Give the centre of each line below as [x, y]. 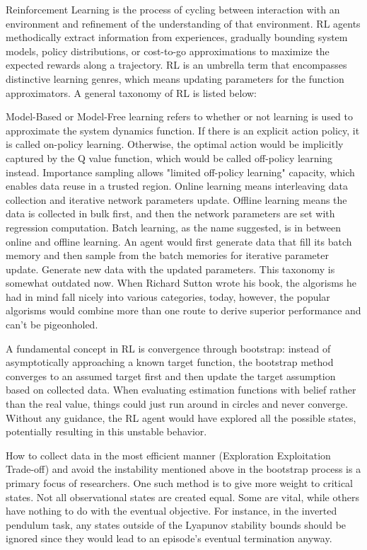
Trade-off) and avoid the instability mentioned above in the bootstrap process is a [183, 469]
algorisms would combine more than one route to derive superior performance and [183, 310]
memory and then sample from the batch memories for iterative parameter [167, 255]
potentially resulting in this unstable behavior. [106, 431]
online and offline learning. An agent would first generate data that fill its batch [179, 241]
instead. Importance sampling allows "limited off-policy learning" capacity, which [180, 172]
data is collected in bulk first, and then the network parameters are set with [170, 213]
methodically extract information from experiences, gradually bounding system [177, 37]
